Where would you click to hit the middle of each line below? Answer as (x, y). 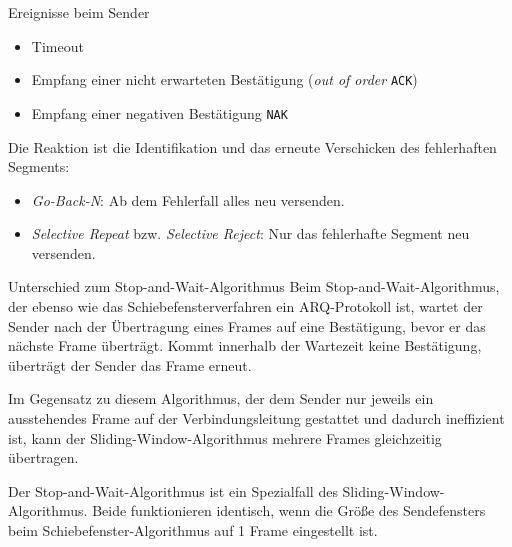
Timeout (57, 45)
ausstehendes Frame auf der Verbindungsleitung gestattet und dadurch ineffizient (256, 418)
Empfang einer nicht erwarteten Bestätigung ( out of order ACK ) (224, 79)
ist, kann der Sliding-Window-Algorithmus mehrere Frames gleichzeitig (225, 437)
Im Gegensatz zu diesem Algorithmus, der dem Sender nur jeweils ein (221, 398)
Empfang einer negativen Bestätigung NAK (159, 112)
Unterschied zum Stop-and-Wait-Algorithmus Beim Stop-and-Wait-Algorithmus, (254, 286)
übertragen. (43, 457)
